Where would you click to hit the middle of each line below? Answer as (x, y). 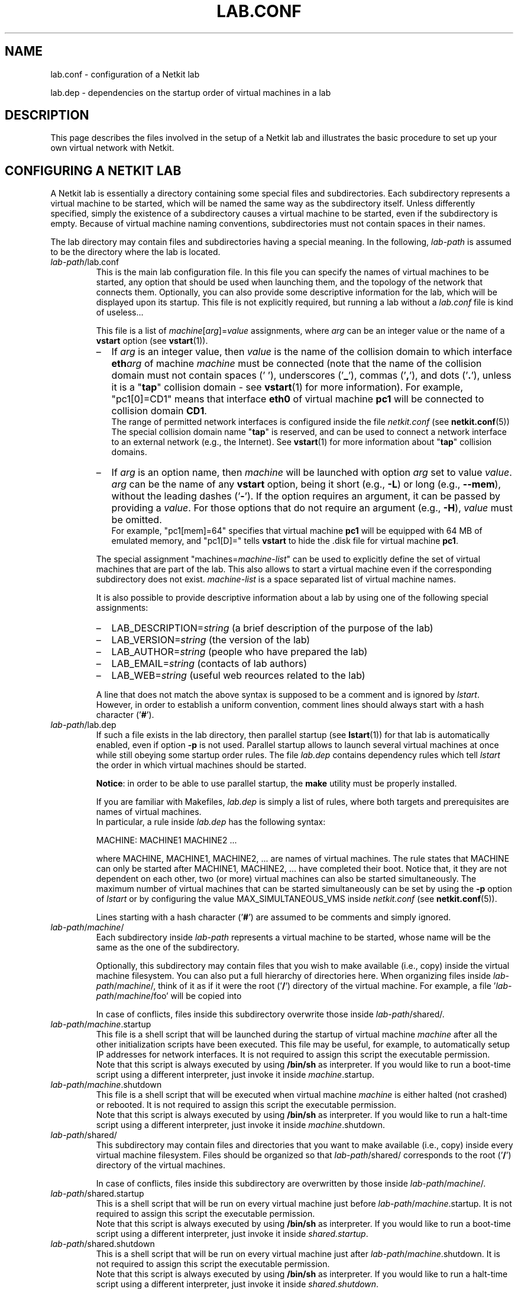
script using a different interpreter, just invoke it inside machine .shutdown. (241, 1125)
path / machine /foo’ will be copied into (169, 996)
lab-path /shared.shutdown (103, 1244)
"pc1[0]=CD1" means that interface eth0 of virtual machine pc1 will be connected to (298, 399)
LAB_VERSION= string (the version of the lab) (211, 640)
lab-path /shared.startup (97, 1194)
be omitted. (137, 520)
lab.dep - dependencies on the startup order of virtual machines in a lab (191, 92)
